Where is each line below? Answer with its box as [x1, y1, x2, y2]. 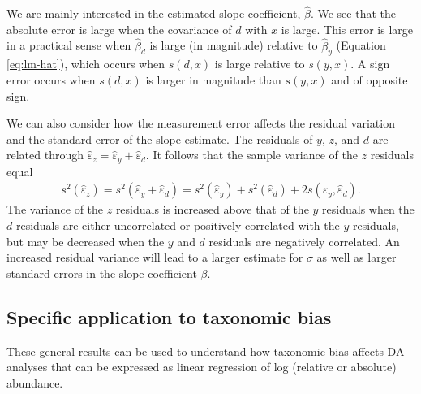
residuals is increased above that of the [115, 201, 309, 218]
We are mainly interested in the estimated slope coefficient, [6, 5, 301, 22]
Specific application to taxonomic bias [6, 304, 332, 329]
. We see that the [310, 5, 396, 22]
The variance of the [6, 201, 104, 218]
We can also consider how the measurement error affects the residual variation [6, 115, 395, 132]
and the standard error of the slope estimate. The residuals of [6, 130, 313, 147]
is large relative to [214, 55, 305, 72]
